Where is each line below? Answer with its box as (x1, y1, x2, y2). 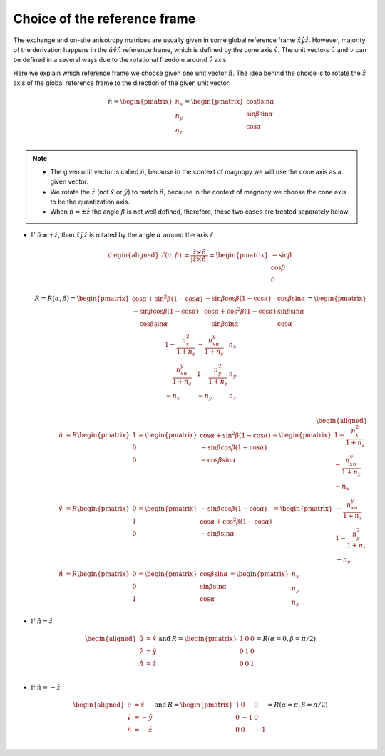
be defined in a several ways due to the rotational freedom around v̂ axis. (13, 56, 228, 64)
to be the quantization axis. (50, 197, 130, 206)
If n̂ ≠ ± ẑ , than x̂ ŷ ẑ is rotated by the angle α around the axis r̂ (31, 230, 214, 239)
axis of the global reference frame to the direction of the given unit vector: (13, 79, 231, 87)
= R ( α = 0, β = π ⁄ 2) (256, 635, 317, 643)
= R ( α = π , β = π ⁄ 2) (267, 701, 328, 709)
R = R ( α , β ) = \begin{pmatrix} (34, 294, 130, 303)
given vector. (50, 177, 88, 186)
